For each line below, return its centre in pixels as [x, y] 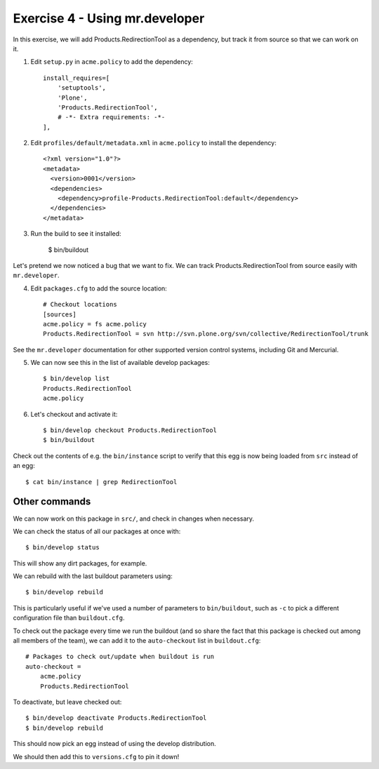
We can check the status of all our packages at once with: [97, 531]
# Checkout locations [80, 305]
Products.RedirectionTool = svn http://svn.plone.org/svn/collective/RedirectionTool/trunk [206, 334]
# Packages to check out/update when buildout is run [120, 657]
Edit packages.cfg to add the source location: [99, 288]
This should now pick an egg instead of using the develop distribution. [115, 744]
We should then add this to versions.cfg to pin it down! [96, 756]
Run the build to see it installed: [76, 234]
